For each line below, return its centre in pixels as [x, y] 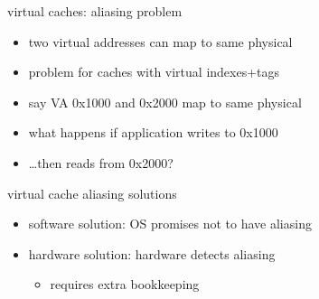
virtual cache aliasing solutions [92, 193]
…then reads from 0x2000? [101, 162]
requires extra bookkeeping [125, 284]
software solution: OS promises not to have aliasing [170, 224]
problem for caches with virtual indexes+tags [154, 72]
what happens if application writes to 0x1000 [153, 132]
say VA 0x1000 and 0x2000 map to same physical [165, 102]
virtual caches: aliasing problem [95, 11]
